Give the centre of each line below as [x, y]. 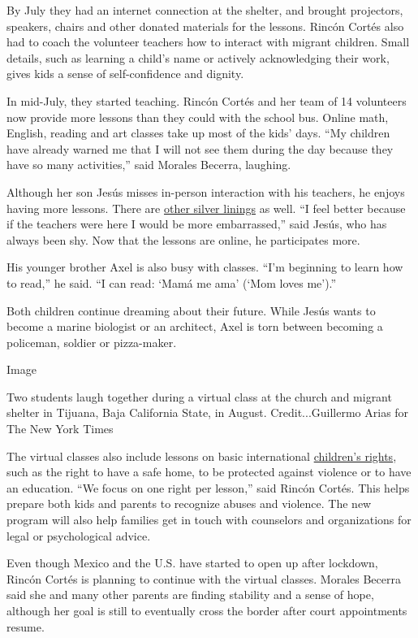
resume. [26, 626]
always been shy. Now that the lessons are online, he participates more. [183, 239]
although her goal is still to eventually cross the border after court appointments [207, 610]
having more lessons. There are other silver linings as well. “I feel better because [206, 208]
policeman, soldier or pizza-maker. [92, 342]
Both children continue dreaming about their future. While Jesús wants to [191, 310]
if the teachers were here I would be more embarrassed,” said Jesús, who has [197, 224]
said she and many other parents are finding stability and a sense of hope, [190, 595]
